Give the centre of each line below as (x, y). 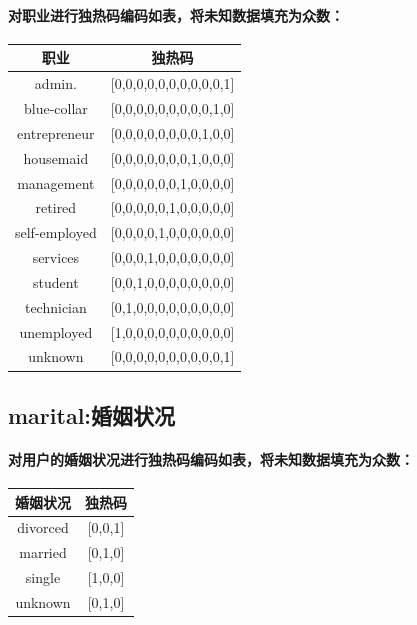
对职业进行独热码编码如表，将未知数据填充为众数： (176, 14)
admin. (55, 83)
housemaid (56, 157)
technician (55, 306)
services (56, 257)
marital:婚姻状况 (92, 414)
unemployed (56, 331)
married (43, 552)
